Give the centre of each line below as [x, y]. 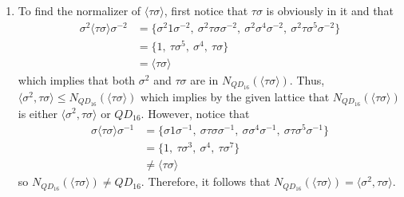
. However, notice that [195, 113]
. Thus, [307, 79]
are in [204, 79]
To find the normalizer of [79, 10]
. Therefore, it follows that [206, 181]
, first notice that [206, 10]
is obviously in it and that [330, 10]
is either [38, 113]
